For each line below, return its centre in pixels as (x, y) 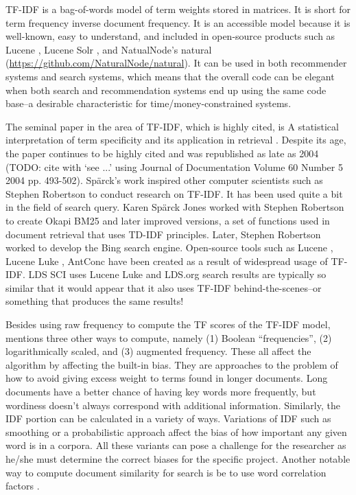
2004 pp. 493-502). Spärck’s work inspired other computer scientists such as (164, 180)
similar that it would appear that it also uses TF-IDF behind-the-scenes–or (164, 287)
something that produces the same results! (95, 301)
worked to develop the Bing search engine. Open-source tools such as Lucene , (169, 247)
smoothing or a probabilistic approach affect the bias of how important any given (176, 431)
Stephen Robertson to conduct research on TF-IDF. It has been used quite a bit (174, 193)
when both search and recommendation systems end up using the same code (166, 90)
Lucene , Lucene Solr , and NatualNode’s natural (109, 49)
